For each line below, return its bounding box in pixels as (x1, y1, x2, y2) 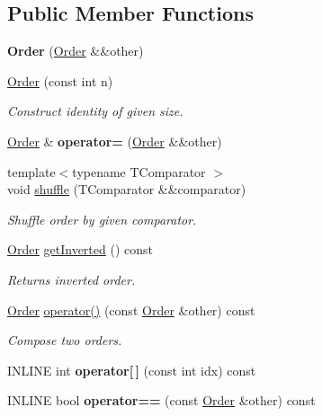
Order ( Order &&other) (7, 41, 144, 60)
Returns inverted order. (7, 270, 136, 288)
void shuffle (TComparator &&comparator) (7, 180, 246, 199)
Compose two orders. (7, 331, 122, 350)
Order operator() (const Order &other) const (7, 300, 255, 319)
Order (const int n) (7, 71, 113, 90)
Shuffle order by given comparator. (7, 209, 197, 228)
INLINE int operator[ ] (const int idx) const (7, 360, 256, 379)
